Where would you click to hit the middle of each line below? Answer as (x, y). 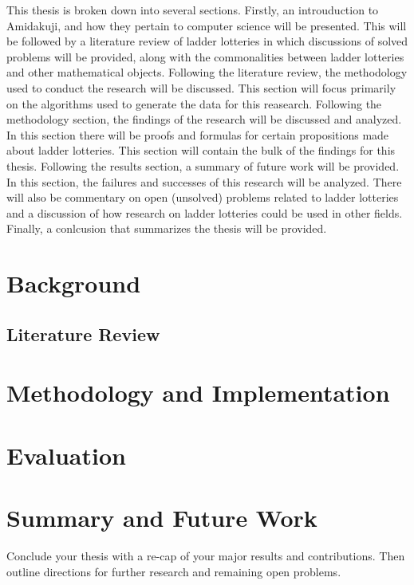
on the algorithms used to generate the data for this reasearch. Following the (194, 103)
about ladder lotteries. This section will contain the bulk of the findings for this (201, 150)
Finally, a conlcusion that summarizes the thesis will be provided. (167, 228)
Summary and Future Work (162, 517)
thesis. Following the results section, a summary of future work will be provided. (203, 165)
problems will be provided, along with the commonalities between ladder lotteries (205, 56)
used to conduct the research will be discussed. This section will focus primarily (201, 87)
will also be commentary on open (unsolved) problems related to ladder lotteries (203, 197)
